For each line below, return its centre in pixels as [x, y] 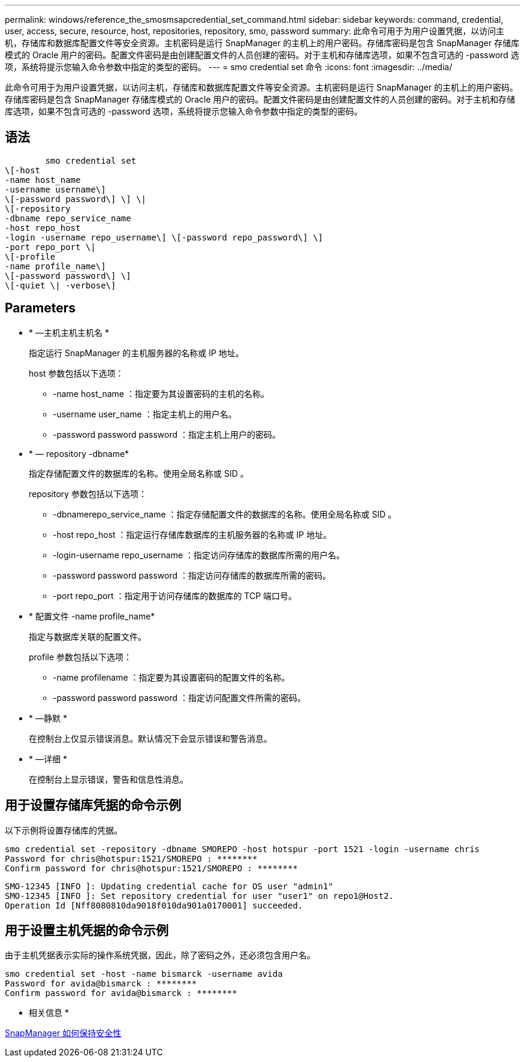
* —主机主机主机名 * [69, 332]
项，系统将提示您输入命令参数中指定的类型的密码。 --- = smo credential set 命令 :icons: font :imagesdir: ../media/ [229, 67]
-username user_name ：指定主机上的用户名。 [145, 414]
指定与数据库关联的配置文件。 [87, 636]
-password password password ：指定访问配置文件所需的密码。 [179, 697]
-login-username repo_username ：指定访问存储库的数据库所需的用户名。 [199, 555]
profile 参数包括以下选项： [81, 657]
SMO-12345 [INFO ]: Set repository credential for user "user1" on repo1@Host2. [200, 896]
